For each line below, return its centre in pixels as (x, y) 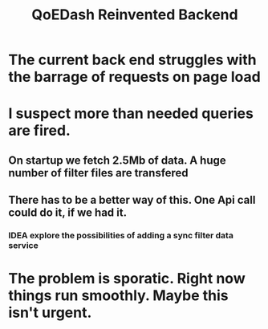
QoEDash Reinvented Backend (135, 15)
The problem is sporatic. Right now (127, 279)
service (23, 246)
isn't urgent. (50, 313)
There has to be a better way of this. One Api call (132, 200)
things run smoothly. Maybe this (118, 296)
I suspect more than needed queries (131, 114)
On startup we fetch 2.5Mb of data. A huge (117, 160)
